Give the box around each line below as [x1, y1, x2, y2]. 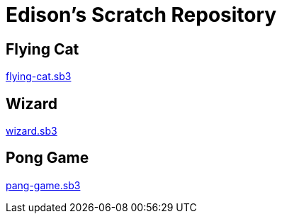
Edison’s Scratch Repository [6, 3, 277, 27]
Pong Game [6, 149, 89, 167]
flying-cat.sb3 [6, 70, 72, 83]
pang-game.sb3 [6, 179, 81, 191]
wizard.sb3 [6, 125, 57, 137]
